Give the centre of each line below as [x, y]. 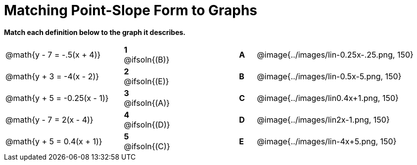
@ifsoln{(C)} [147, 146]
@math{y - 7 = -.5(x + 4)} [53, 54]
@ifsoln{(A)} [147, 103]
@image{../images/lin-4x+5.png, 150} [327, 141]
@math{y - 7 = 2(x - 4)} [49, 119]
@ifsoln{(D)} [147, 124]
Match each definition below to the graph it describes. [95, 32]
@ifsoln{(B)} [147, 59]
